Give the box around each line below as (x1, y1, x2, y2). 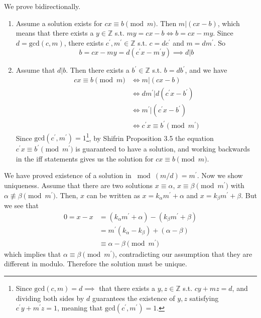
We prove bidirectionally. (4, 1, 81, 11)
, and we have (185, 65, 227, 75)
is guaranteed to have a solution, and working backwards (75, 143, 250, 154)
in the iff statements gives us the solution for (16, 153, 154, 164)
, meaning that (57, 302, 103, 313)
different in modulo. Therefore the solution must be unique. (4, 258, 187, 269)
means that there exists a (16, 28, 94, 38)
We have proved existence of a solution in (4, 170, 132, 181)
